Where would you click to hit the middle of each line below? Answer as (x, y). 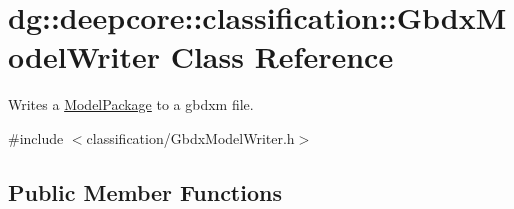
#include (36, 137)
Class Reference (282, 56)
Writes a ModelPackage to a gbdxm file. (131, 104)
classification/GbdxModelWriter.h (190, 137)
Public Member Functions (145, 191)
